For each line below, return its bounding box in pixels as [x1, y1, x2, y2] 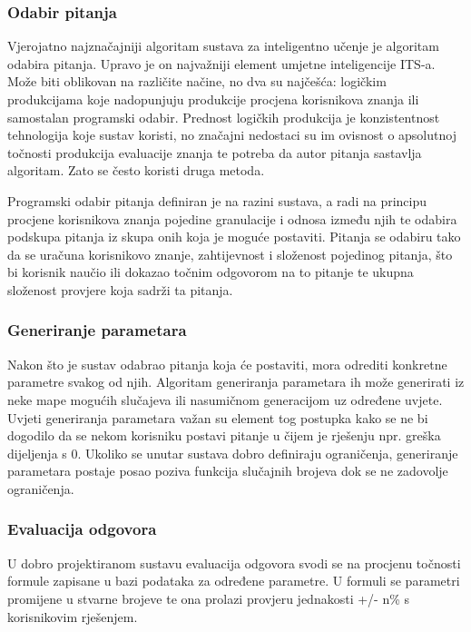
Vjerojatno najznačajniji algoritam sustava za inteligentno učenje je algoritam [7, 36, 439, 55]
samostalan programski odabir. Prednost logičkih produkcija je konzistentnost [7, 107, 440, 126]
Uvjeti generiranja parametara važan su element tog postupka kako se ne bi [7, 408, 428, 427]
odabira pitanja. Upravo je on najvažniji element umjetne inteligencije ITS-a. [7, 54, 436, 73]
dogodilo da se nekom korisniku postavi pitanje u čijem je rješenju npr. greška [7, 426, 441, 445]
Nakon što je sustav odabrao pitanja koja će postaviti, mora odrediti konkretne [7, 354, 447, 373]
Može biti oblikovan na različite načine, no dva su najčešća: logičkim [7, 72, 387, 91]
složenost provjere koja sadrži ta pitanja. [7, 280, 233, 299]
